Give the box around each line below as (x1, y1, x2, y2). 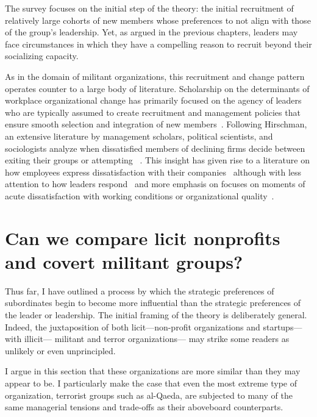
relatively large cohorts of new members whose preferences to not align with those (5, 13, 311, 26)
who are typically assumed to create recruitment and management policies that (5, 105, 301, 118)
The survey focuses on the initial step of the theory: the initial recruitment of (5, 2, 294, 14)
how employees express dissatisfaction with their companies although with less (5, 165, 302, 178)
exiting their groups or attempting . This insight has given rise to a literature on (5, 154, 310, 166)
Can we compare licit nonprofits (5, 225, 280, 250)
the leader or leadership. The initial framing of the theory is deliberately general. (5, 308, 307, 321)
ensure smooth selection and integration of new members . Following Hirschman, (5, 118, 307, 130)
